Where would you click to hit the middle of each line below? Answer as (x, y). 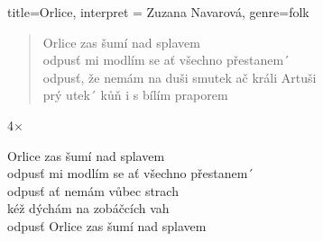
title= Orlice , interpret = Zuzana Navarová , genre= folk (158, 12)
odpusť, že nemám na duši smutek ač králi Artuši (180, 77)
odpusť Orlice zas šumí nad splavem (107, 225)
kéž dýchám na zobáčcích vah (88, 208)
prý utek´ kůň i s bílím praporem (135, 95)
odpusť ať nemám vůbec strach (93, 190)
